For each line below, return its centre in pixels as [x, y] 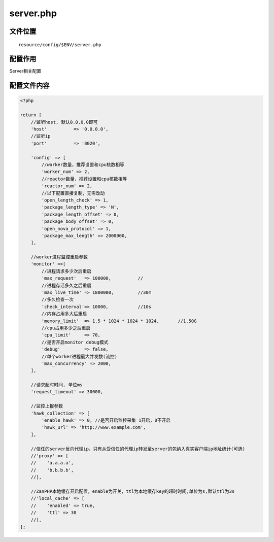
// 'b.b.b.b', [52, 470]
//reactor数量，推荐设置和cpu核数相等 [84, 179]
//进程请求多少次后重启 [66, 271]
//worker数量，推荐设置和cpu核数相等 [83, 164]
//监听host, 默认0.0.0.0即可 [64, 122]
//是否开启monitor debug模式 [75, 342]
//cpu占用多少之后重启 [66, 328]
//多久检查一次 [57, 300]
